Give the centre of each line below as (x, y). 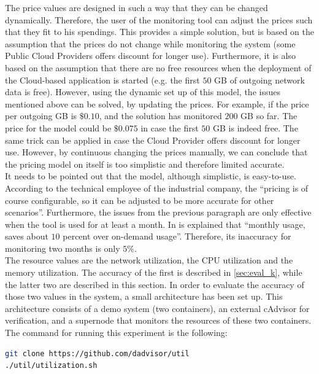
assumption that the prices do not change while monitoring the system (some (150, 43)
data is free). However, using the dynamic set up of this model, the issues (143, 92)
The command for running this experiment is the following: (116, 333)
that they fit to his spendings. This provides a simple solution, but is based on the (159, 32)
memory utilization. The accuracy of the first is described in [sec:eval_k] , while (154, 272)
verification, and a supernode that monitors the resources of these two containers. (158, 320)
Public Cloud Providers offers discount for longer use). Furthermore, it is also (150, 56)
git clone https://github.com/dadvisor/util (97, 353)
